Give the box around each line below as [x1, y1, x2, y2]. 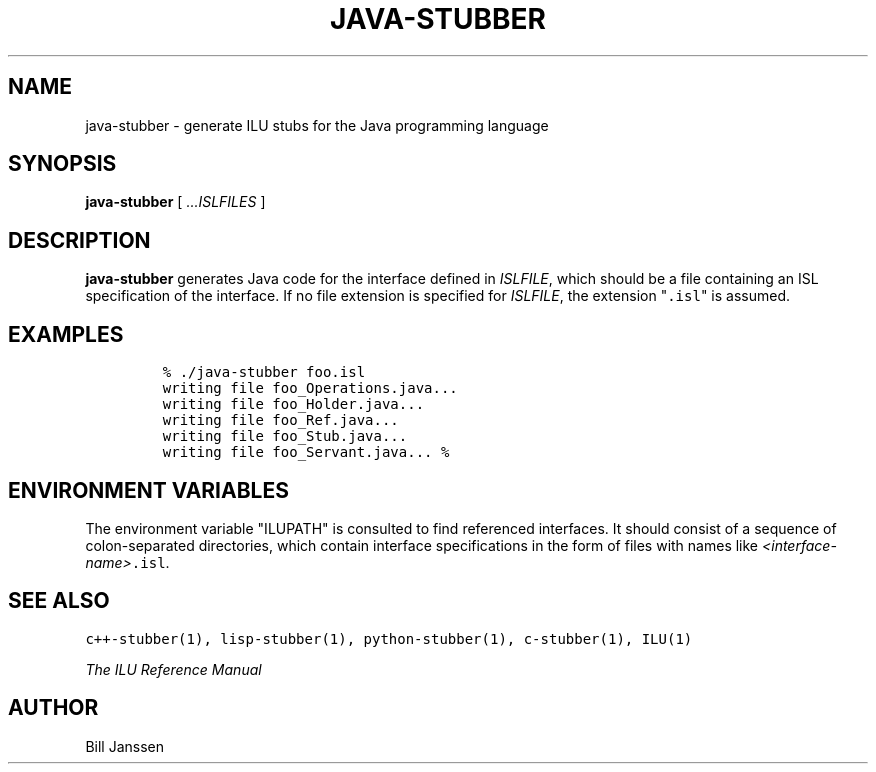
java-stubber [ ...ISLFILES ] [85, 193, 266, 211]
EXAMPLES [8, 321, 124, 347]
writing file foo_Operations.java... [162, 380, 458, 397]
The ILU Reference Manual [85, 660, 262, 678]
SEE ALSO [8, 588, 110, 614]
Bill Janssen [85, 737, 164, 755]
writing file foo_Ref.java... [162, 412, 399, 429]
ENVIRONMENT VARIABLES [8, 477, 289, 503]
